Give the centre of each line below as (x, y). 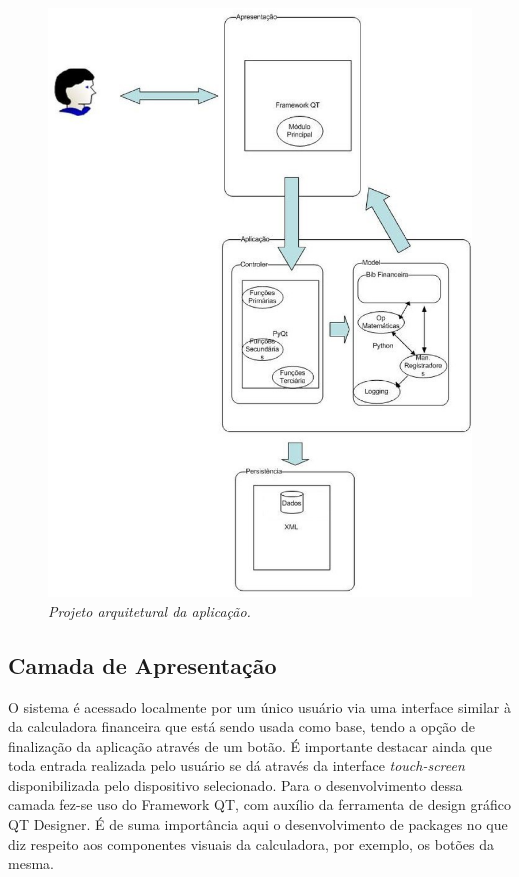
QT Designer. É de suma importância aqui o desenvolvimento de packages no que (258, 824)
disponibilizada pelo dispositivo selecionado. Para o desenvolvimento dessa (235, 784)
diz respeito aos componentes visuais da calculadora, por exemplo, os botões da (251, 843)
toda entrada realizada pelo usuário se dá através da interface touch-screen (236, 765)
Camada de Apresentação (142, 664)
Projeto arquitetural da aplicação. (149, 610)
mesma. (31, 863)
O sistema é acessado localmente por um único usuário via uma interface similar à (260, 706)
